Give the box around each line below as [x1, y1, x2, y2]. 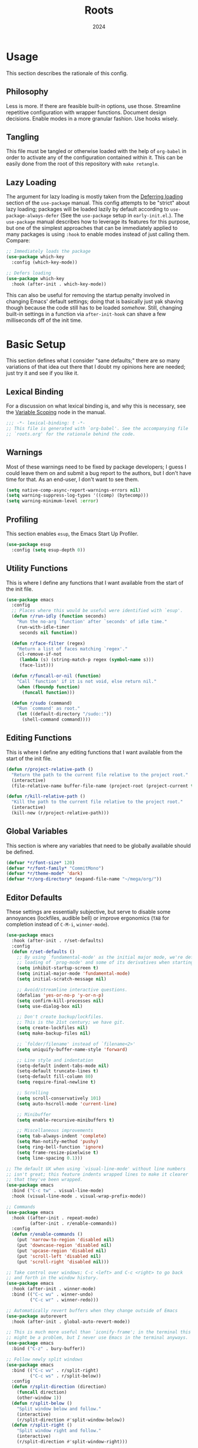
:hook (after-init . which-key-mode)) [11, 281, 107, 287]
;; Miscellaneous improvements [16, 1128, 94, 1134]
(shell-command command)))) [21, 717, 91, 723]
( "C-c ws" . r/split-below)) [29, 1373, 101, 1379]
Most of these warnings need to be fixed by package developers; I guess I [6, 463, 187, 470]
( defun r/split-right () [11, 1422, 72, 1429]
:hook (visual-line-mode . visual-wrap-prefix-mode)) [11, 1193, 146, 1199]
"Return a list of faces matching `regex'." [16, 646, 128, 652]
